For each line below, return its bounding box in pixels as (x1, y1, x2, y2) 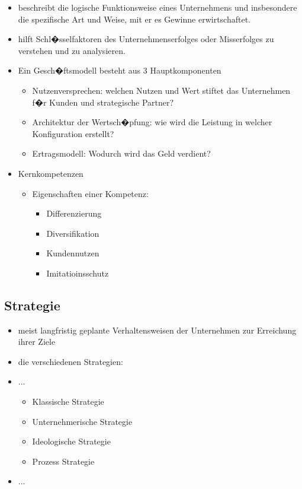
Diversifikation (46, 227, 99, 239)
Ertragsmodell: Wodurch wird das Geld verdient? (32, 147, 211, 160)
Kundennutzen (46, 247, 99, 259)
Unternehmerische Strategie (32, 415, 133, 427)
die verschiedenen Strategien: (18, 355, 123, 367)
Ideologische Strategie (32, 435, 111, 447)
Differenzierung (46, 207, 102, 220)
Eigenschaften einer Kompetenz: (32, 187, 149, 199)
